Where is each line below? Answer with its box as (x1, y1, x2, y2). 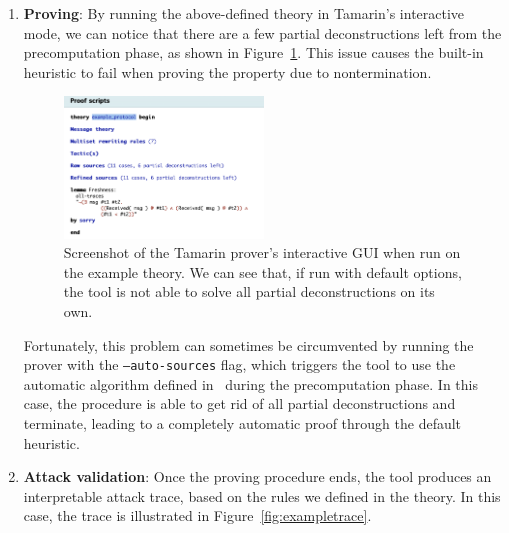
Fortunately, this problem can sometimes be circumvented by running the (23, 334, 474, 355)
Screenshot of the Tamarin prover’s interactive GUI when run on (63, 242, 461, 263)
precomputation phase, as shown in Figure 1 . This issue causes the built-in (23, 42, 484, 63)
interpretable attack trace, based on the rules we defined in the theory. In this (23, 485, 501, 506)
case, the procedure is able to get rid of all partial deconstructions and (23, 393, 456, 414)
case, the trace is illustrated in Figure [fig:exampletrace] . (23, 505, 372, 526)
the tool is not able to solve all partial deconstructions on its (63, 281, 435, 302)
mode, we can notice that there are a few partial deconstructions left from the (23, 22, 502, 43)
